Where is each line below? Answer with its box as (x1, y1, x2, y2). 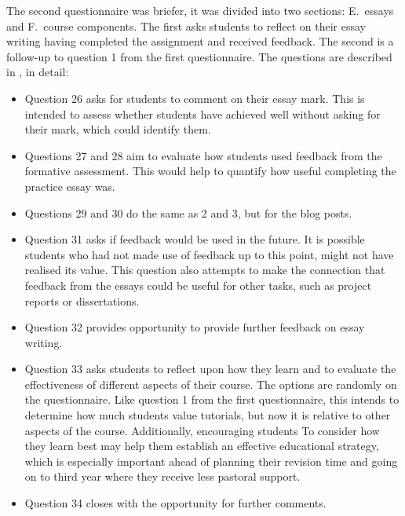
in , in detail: (6, 64, 69, 80)
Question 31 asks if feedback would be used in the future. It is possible (24, 231, 365, 247)
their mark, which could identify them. (24, 121, 211, 137)
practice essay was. (24, 177, 115, 194)
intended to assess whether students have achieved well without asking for (24, 105, 381, 122)
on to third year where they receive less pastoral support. (24, 468, 301, 485)
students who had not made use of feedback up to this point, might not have (24, 246, 394, 262)
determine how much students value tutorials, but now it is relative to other (24, 407, 391, 423)
